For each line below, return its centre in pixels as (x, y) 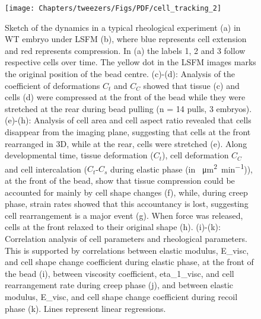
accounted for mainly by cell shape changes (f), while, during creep (126, 192)
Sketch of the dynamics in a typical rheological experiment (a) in (123, 27)
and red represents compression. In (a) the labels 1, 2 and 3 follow (125, 50)
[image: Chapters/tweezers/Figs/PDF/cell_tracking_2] (113, 8)
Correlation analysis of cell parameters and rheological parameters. (126, 238)
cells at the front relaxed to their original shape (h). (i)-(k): (113, 227)
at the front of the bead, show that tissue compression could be (120, 181)
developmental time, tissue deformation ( (79, 155)
